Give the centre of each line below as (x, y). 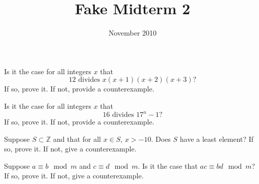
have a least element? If (217, 139)
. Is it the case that (168, 165)
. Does (161, 139)
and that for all (77, 139)
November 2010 (133, 33)
